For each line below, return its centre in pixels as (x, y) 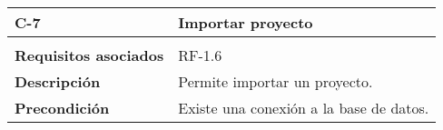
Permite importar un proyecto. (276, 81)
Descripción (58, 81)
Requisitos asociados (89, 55)
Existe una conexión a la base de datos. (304, 108)
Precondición (62, 108)
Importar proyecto (246, 22)
